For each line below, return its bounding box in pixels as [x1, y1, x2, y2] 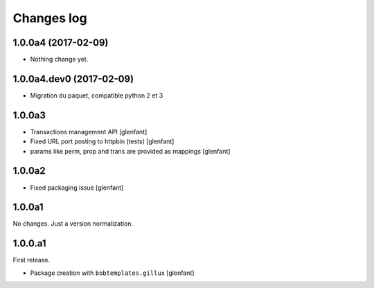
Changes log [12, 10, 87, 26]
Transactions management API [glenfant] [30, 127, 148, 136]
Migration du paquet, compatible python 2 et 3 [30, 91, 163, 100]
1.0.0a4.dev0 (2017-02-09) [12, 73, 134, 84]
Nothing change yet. [30, 55, 89, 64]
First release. [12, 256, 51, 264]
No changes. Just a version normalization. [12, 219, 134, 228]
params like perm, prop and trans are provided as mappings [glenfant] [30, 147, 231, 155]
